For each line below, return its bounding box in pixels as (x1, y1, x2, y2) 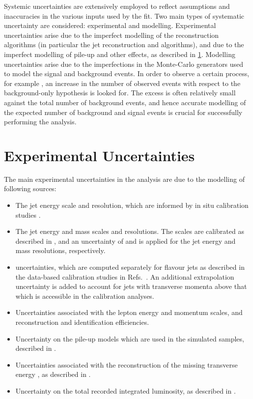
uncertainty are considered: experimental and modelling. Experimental (4, 20, 216, 30)
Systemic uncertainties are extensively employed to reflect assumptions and (4, 1, 230, 11)
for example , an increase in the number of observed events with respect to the (4, 78, 241, 88)
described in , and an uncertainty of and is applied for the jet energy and (15, 235, 236, 246)
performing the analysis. (4, 116, 77, 127)
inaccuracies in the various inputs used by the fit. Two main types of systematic (4, 10, 245, 21)
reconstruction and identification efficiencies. (15, 316, 149, 327)
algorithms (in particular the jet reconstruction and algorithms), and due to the (4, 39, 244, 50)
